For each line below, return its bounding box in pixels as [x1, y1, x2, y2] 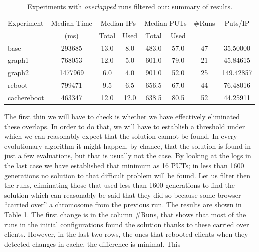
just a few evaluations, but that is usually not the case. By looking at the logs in [4, 150, 251, 161]
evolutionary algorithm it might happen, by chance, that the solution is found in [4, 140, 251, 151]
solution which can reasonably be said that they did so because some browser [4, 189, 241, 200]
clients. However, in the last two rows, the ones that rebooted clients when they [4, 229, 248, 239]
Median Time [51, 17, 92, 28]
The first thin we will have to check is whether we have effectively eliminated [4, 111, 240, 121]
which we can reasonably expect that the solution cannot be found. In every [4, 131, 237, 141]
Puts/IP [224, 17, 250, 28]
